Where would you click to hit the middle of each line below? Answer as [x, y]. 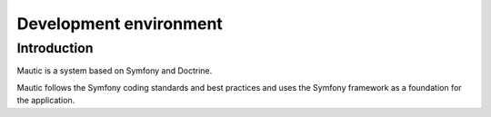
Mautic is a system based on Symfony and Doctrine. [115, 71]
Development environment [120, 24]
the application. [46, 101]
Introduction [55, 48]
